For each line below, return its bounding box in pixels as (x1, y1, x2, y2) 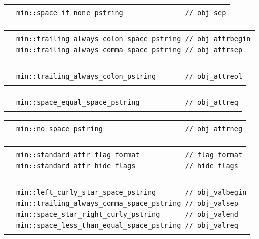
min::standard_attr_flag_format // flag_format (16, 151, 243, 159)
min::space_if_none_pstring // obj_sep (16, 9, 226, 17)
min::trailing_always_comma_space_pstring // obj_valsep (16, 199, 238, 207)
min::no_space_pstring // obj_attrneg (16, 125, 243, 133)
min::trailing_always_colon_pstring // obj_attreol (16, 72, 243, 80)
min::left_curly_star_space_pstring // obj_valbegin (16, 188, 247, 196)
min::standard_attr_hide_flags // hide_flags (16, 162, 238, 170)
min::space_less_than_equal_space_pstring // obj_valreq (16, 221, 238, 229)
